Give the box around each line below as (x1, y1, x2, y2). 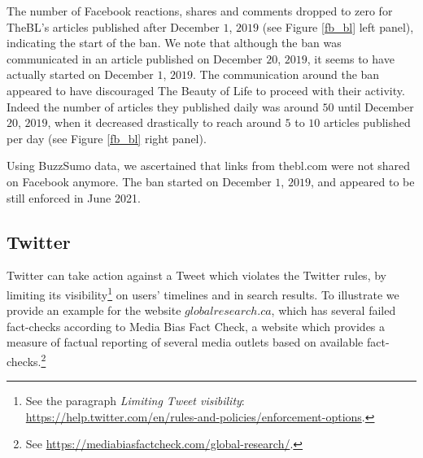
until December (338, 98, 414, 115)
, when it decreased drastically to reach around (47, 114, 281, 131)
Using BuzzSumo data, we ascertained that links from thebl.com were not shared (7, 157, 411, 174)
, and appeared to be (310, 172, 415, 190)
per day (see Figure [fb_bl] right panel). (7, 129, 207, 146)
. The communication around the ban (193, 66, 380, 83)
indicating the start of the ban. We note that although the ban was (7, 34, 342, 51)
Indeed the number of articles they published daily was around (7, 98, 319, 115)
